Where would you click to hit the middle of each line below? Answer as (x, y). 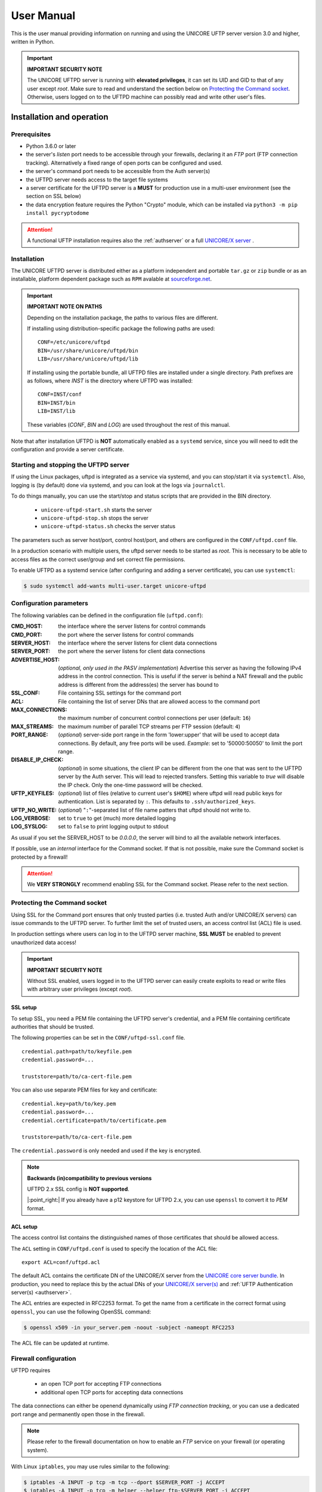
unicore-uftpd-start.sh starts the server (96, 510)
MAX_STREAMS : (32, 726)
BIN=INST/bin (57, 403)
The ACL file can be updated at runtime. (60, 1343)
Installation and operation (60, 117)
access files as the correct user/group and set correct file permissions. (98, 559)
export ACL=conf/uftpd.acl (61, 1262)
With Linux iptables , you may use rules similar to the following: (90, 1467)
